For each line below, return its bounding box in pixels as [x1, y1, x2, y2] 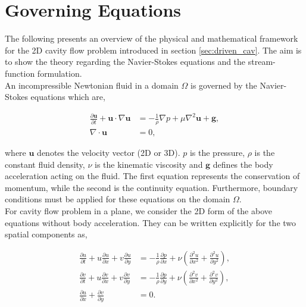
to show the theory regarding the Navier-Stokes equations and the [5, 55, 246, 68]
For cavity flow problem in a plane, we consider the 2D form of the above [5, 205, 272, 217]
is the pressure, [189, 146, 245, 159]
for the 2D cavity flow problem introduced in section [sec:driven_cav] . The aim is [5, 43, 302, 56]
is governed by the [191, 79, 257, 91]
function [5, 67, 35, 79]
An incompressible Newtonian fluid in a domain [5, 79, 179, 91]
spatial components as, [5, 228, 88, 240]
